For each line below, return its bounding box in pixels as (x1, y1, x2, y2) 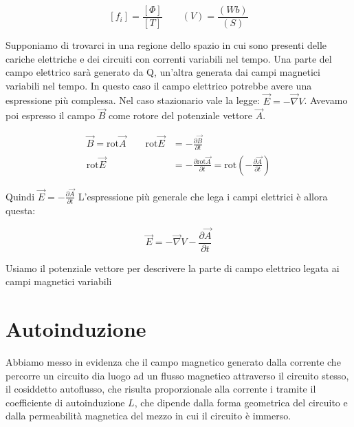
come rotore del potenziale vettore (109, 108, 253, 123)
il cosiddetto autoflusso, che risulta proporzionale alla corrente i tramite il (5, 382, 316, 396)
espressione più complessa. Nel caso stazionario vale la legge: (5, 93, 260, 107)
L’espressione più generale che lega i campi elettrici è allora (78, 189, 328, 203)
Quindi (5, 189, 35, 203)
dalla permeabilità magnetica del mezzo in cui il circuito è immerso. (5, 408, 291, 423)
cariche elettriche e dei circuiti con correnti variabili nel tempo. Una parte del (5, 51, 332, 65)
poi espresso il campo (5, 108, 96, 123)
